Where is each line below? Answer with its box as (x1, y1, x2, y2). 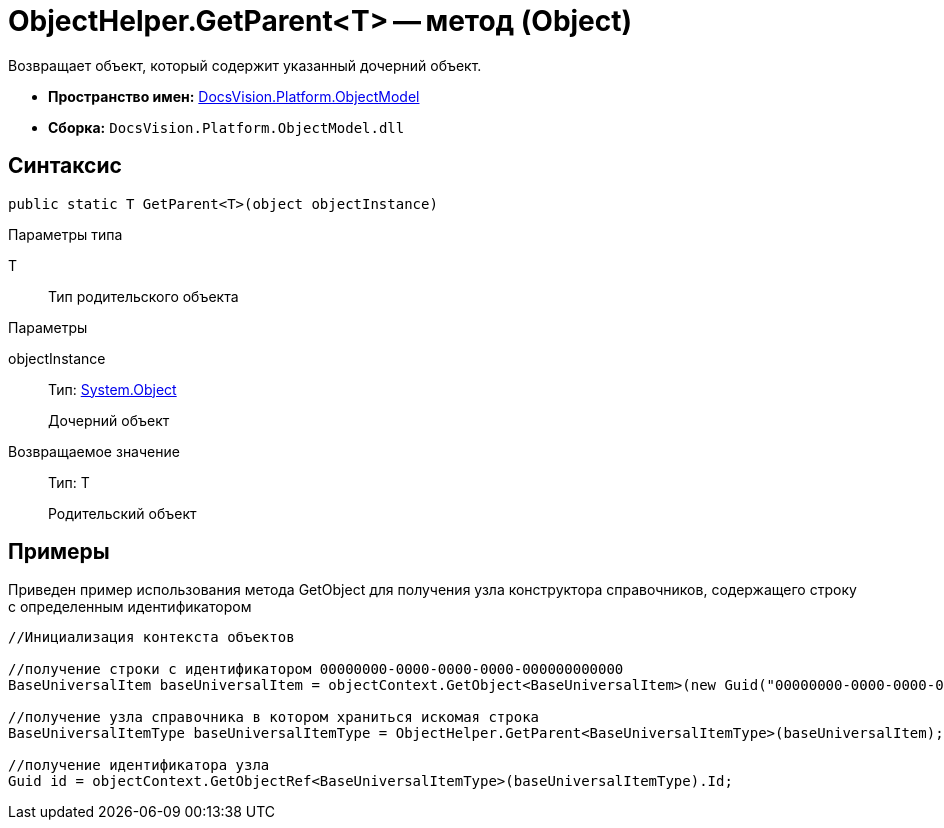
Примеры (8, 539, 110, 565)
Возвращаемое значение (8, 442, 180, 460)
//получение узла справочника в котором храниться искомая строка (8, 709, 540, 726)
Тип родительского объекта (48, 287, 239, 305)
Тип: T (48, 473, 90, 491)
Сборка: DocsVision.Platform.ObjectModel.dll (48, 118, 405, 136)
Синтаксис (8, 153, 122, 179)
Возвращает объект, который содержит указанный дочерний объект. (8, 56, 482, 74)
